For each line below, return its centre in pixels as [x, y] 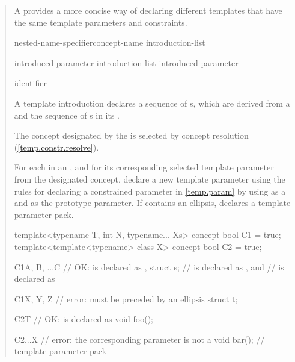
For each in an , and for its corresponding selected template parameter [144, 167]
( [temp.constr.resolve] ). [56, 147]
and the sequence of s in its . [67, 115]
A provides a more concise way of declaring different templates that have [148, 10]
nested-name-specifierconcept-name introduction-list [110, 42]
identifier [30, 83]
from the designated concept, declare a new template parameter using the [150, 179]
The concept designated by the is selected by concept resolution [131, 135]
